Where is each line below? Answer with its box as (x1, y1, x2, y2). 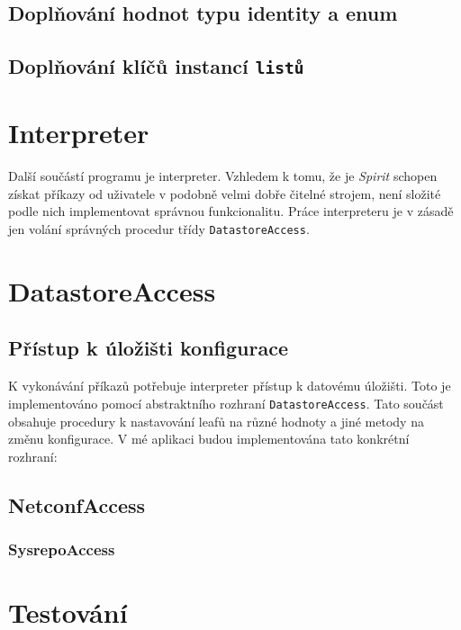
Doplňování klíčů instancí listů (8, 52, 304, 80)
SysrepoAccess (8, 538, 115, 561)
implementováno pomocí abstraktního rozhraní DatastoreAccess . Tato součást (8, 393, 444, 412)
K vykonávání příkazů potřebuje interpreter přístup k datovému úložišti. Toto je (8, 376, 451, 395)
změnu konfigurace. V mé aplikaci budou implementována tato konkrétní (8, 429, 410, 448)
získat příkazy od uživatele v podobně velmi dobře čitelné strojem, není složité (8, 184, 441, 202)
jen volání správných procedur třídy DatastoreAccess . (8, 220, 310, 238)
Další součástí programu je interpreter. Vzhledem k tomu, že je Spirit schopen (8, 166, 438, 185)
